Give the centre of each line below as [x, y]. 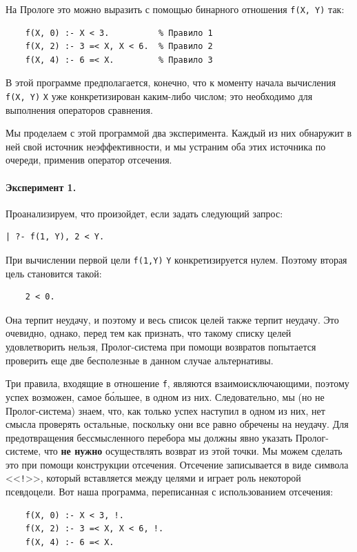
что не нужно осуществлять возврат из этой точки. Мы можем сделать [193, 451]
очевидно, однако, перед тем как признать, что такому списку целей [149, 333]
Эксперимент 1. [41, 187]
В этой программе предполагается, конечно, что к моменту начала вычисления [171, 82]
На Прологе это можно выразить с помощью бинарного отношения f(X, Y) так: [175, 9]
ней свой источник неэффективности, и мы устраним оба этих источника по [166, 146]
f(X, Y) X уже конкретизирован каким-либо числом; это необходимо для [159, 96]
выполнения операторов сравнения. [79, 109]
